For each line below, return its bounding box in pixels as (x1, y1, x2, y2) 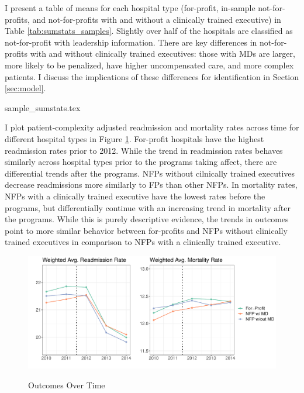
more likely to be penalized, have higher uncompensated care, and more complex (5, 58, 294, 71)
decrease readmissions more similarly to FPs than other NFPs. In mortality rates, (5, 178, 298, 191)
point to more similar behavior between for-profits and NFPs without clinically (5, 224, 288, 236)
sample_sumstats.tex (5, 101, 81, 113)
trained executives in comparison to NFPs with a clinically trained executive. (5, 236, 281, 248)
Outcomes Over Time (28, 379, 105, 391)
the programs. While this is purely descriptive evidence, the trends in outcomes (5, 213, 289, 225)
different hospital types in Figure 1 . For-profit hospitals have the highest (5, 132, 264, 144)
